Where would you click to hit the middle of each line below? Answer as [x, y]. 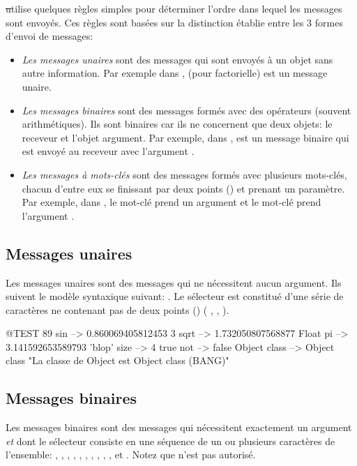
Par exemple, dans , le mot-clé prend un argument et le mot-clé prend [172, 202]
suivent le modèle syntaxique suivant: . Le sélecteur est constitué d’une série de [175, 296]
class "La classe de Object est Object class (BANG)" [117, 360]
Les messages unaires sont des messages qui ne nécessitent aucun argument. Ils [174, 282]
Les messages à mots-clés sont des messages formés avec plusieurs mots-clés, [184, 174]
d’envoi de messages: [50, 36]
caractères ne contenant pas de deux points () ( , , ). [117, 309]
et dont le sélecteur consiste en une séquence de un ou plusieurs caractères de [170, 441]
